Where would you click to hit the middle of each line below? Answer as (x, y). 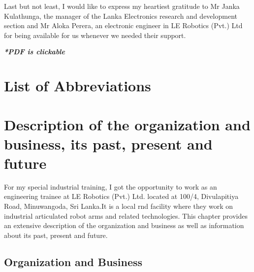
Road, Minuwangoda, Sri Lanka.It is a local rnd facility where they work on (119, 206)
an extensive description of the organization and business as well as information (124, 225)
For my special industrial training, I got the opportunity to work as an (111, 186)
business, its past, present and (108, 143)
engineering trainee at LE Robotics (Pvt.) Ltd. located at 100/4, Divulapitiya (121, 196)
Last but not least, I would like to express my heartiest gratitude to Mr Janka (122, 6)
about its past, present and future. (56, 235)
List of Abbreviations (78, 86)
